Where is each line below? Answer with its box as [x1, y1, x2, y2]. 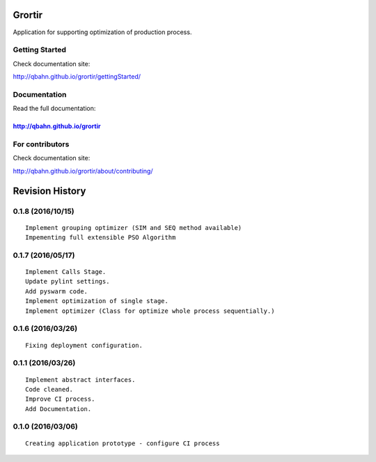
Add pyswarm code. [25, 287, 88, 295]
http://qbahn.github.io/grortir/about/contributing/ [13, 167, 153, 175]
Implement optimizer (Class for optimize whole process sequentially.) [25, 307, 275, 315]
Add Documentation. [25, 405, 92, 413]
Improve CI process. [25, 395, 95, 403]
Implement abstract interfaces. [25, 376, 136, 383]
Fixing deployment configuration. [25, 341, 143, 349]
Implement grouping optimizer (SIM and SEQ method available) [25, 224, 242, 231]
